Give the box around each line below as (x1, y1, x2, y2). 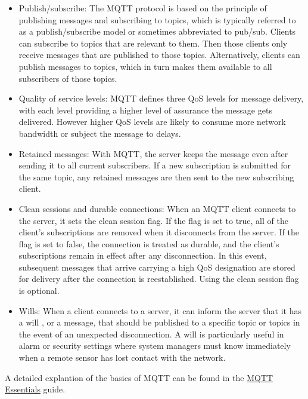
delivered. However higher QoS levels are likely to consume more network (18, 115, 286, 128)
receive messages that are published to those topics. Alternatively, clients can (18, 48, 300, 61)
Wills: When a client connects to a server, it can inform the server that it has (18, 304, 302, 317)
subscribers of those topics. (18, 72, 117, 84)
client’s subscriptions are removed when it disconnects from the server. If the (18, 226, 299, 238)
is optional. (18, 284, 60, 297)
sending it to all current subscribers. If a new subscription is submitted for (18, 159, 291, 171)
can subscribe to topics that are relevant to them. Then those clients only (18, 36, 288, 49)
